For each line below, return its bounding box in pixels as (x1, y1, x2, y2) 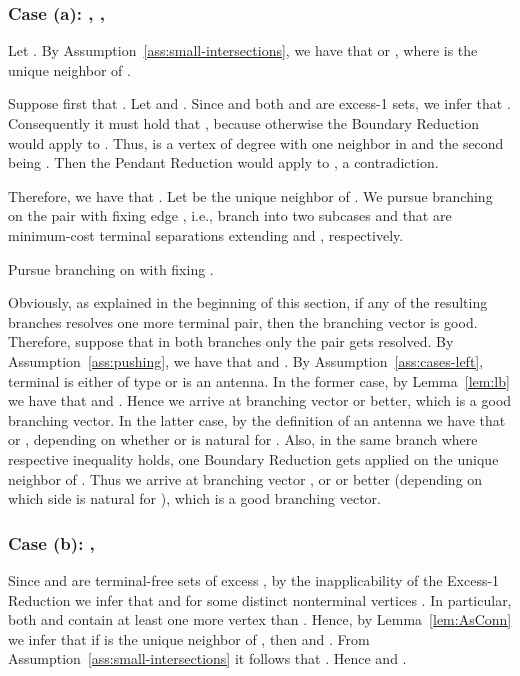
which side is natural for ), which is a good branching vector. (8, 488, 381, 509)
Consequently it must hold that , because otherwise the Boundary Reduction (8, 113, 479, 133)
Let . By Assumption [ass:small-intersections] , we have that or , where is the (8, 40, 478, 61)
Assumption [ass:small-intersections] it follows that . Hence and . (8, 648, 407, 669)
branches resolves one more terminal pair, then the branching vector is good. (8, 311, 478, 332)
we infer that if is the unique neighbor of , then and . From (8, 628, 370, 649)
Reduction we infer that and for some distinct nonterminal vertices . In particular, (8, 589, 512, 610)
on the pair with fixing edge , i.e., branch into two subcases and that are (8, 205, 452, 226)
